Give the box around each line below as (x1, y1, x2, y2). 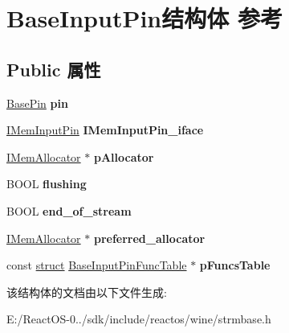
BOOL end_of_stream (6, 202, 132, 219)
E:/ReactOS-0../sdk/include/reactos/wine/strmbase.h (6, 310, 271, 327)
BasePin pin (6, 94, 68, 111)
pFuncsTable (199, 257, 271, 273)
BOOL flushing (6, 175, 87, 192)
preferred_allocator (93, 229, 206, 246)
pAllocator (93, 148, 154, 165)
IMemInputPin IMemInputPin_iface (6, 121, 204, 138)
